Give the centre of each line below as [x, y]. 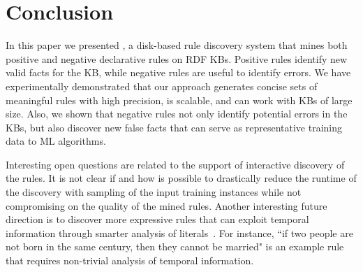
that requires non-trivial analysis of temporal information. [130, 260]
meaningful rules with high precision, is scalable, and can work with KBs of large [179, 100]
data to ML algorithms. [56, 141]
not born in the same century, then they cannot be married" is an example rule [175, 246]
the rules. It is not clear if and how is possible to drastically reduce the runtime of [181, 178]
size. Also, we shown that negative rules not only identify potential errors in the [177, 114]
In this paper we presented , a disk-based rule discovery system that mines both [177, 45]
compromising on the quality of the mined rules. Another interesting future [166, 205]
